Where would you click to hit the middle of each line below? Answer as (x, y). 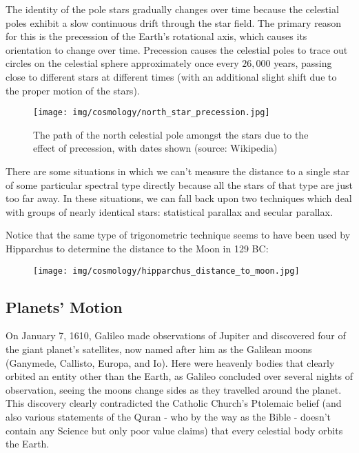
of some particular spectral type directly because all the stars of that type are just (179, 184)
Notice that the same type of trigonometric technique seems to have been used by (178, 235)
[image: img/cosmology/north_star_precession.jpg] (152, 113)
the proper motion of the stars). (73, 90)
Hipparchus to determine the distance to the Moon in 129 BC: (137, 248)
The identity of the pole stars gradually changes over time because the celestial (172, 9)
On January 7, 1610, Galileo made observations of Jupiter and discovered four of (176, 335)
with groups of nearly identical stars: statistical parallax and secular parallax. (169, 211)
